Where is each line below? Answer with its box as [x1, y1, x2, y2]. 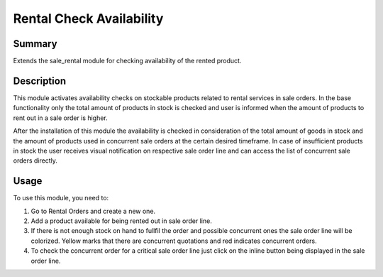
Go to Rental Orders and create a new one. [30, 207, 156, 215]
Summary [13, 38, 57, 50]
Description [13, 75, 67, 87]
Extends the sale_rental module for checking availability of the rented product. [13, 57, 242, 65]
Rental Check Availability [13, 11, 164, 26]
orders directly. [13, 156, 58, 165]
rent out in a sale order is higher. [13, 114, 108, 122]
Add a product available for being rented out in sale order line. [30, 217, 212, 225]
